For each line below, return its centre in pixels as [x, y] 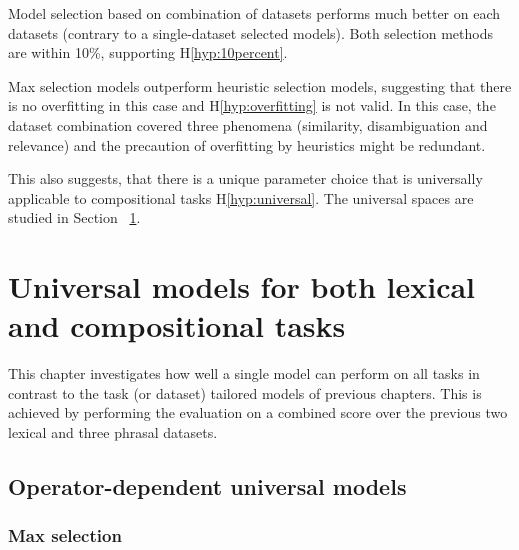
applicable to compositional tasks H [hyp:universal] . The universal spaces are [241, 197]
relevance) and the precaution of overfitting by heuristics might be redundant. [247, 144]
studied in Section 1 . [74, 217]
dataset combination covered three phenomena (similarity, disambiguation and [248, 124]
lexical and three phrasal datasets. [113, 432]
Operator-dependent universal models [207, 486]
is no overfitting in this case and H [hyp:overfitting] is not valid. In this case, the [252, 105]
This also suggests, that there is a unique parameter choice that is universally [245, 178]
